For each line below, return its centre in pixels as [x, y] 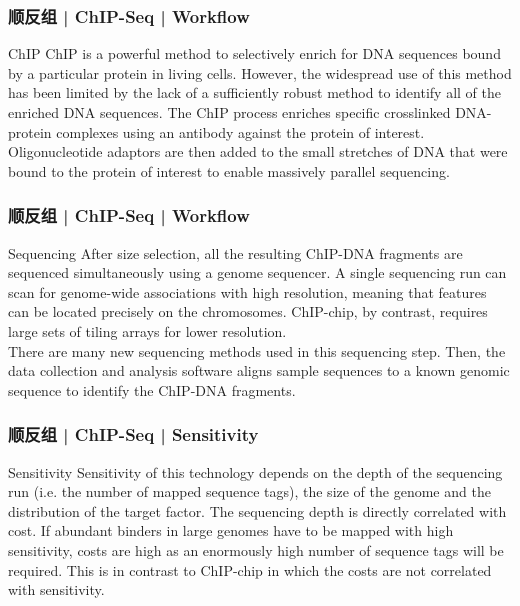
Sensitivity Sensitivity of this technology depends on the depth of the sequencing [255, 471]
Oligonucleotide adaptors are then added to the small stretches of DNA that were [258, 151]
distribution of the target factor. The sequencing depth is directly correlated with [257, 510]
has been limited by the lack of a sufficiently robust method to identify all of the [254, 92]
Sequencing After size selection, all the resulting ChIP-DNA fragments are [235, 252]
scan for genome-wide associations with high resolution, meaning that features [247, 291]
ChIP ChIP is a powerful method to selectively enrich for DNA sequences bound [254, 53]
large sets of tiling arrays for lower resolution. [147, 330]
